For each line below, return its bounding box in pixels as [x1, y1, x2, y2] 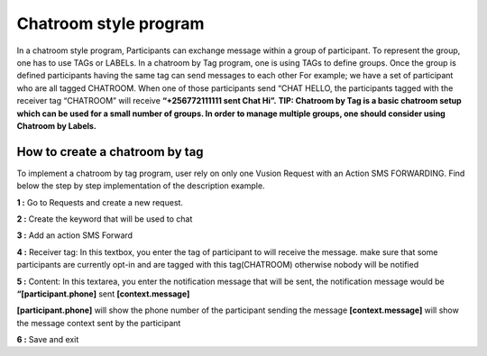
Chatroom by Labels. [16, 120, 96, 131]
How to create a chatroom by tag [16, 144, 204, 160]
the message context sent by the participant [16, 317, 181, 328]
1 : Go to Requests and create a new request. [16, 196, 184, 207]
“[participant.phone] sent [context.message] [16, 288, 190, 299]
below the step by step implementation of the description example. [16, 180, 265, 191]
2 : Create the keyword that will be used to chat [16, 213, 193, 224]
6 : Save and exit [16, 334, 79, 345]
